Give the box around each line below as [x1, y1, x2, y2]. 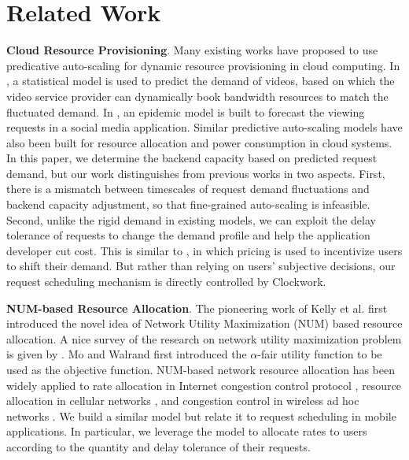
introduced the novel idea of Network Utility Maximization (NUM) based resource [6, 315, 403, 332]
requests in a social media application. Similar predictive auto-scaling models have [6, 119, 403, 135]
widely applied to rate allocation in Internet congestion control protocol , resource [6, 377, 402, 393]
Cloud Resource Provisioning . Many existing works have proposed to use [6, 42, 378, 58]
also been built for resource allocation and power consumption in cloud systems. [6, 134, 392, 150]
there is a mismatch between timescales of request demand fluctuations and [6, 180, 370, 197]
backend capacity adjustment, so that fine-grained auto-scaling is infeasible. [6, 196, 370, 213]
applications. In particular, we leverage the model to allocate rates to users [6, 423, 367, 440]
